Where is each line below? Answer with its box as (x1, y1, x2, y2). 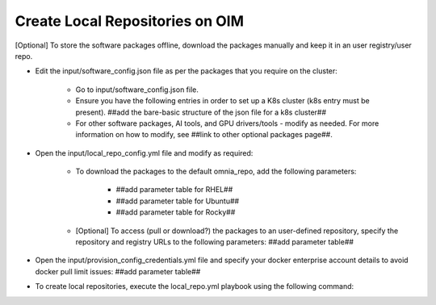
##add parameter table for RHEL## (115, 185, 233, 194)
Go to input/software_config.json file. (75, 85, 199, 94)
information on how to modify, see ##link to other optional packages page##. (75, 130, 333, 140)
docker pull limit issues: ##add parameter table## (35, 266, 201, 276)
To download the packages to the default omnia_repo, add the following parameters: (75, 166, 357, 177)
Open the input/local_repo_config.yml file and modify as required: (35, 148, 254, 157)
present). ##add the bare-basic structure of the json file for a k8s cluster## (75, 107, 327, 117)
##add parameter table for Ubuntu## (115, 196, 240, 206)
